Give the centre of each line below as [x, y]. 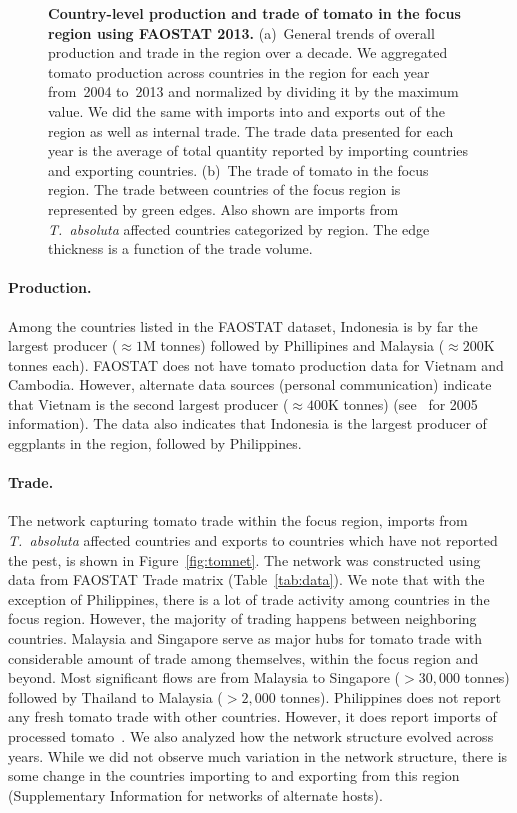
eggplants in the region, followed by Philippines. [155, 443]
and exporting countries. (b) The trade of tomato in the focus [238, 169]
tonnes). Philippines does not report [390, 696]
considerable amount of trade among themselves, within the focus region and [243, 657]
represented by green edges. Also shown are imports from [223, 208]
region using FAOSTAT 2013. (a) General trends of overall [241, 32]
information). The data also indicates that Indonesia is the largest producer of [247, 423]
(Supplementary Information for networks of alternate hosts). [195, 794]
